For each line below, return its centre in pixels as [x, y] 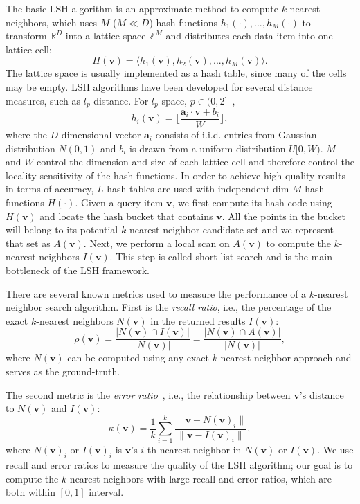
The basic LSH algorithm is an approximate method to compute [142, 8]
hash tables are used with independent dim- [200, 189]
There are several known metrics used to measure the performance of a [156, 293]
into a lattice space [106, 36]
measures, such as [43, 100]
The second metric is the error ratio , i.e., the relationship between [148, 394]
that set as [28, 243]
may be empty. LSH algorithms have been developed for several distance [159, 86]
